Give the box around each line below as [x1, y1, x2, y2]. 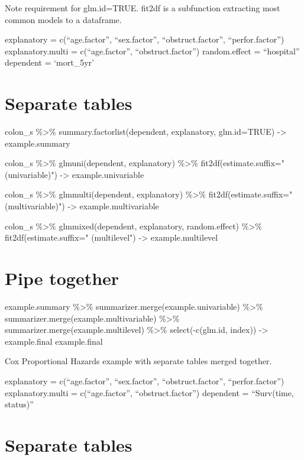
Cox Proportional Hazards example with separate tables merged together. [5, 355, 272, 367]
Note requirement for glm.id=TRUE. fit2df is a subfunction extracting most [5, 2, 280, 14]
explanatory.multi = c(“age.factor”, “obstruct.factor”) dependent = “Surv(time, [5, 386, 294, 399]
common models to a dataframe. [5, 13, 122, 25]
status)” [5, 398, 34, 410]
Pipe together [5, 266, 119, 290]
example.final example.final [5, 335, 103, 347]
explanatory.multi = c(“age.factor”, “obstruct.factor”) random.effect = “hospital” [5, 44, 300, 57]
